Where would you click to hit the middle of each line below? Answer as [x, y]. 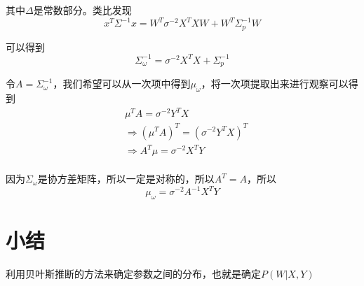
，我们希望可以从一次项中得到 [122, 84]
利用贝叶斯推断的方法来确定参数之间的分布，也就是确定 [133, 274]
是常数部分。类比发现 [82, 10]
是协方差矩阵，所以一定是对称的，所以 [126, 179]
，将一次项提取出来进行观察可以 [275, 84]
